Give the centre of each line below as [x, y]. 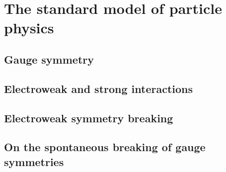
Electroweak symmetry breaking [89, 118]
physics [29, 28]
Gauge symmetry [49, 59]
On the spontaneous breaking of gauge [105, 147]
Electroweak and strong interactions [99, 88]
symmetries [34, 161]
